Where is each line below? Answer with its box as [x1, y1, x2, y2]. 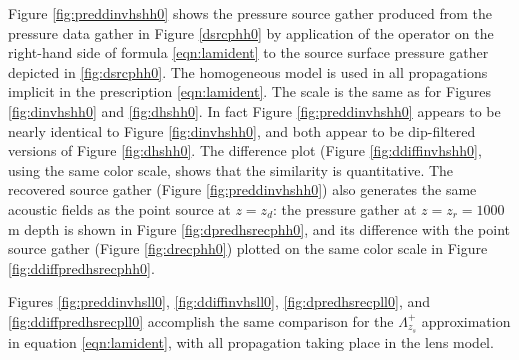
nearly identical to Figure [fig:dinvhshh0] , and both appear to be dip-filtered [8, 120, 476, 141]
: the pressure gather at [273, 198, 417, 219]
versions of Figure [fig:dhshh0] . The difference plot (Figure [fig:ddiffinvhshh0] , [8, 140, 482, 161]
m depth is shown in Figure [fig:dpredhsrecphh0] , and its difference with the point [8, 218, 510, 239]
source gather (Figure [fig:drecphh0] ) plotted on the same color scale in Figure [8, 238, 488, 259]
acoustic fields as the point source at [8, 198, 231, 219]
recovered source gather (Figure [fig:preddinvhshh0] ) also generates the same [8, 179, 477, 200]
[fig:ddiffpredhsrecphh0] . [8, 257, 155, 278]
